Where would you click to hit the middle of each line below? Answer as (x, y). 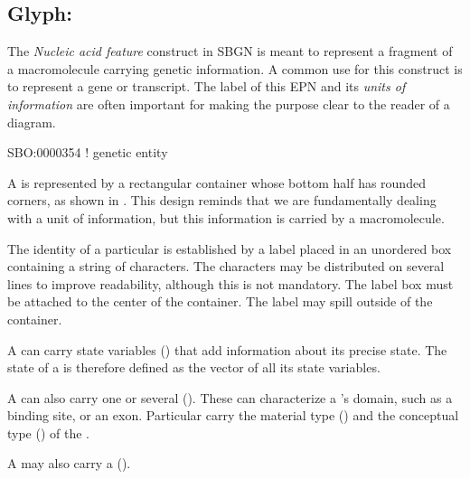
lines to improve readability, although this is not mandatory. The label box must (230, 283)
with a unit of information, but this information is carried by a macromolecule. (226, 217)
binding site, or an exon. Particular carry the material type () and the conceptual (233, 415)
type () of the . (48, 432)
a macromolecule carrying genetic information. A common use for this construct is (235, 68)
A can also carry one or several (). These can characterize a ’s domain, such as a (230, 397)
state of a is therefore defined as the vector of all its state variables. (194, 367)
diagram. (32, 122)
